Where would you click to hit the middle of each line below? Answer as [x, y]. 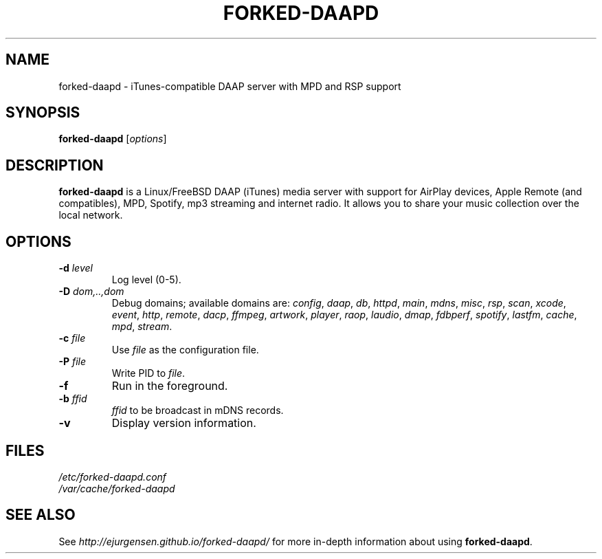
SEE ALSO [41, 515]
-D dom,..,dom [91, 292]
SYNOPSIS [43, 113]
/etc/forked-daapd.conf [113, 476]
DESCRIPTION [55, 165]
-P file [73, 362]
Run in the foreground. [170, 386]
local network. [91, 215]
